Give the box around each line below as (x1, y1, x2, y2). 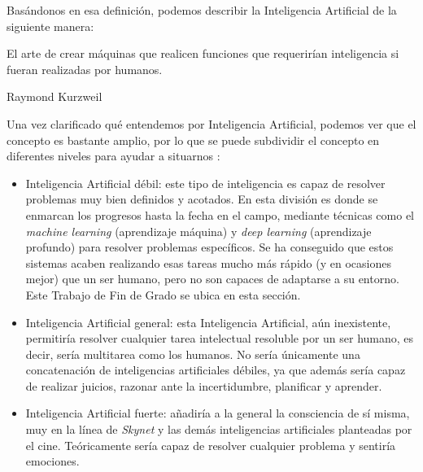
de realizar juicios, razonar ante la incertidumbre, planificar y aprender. (25, 377, 382, 394)
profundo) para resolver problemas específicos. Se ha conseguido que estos (25, 238, 394, 256)
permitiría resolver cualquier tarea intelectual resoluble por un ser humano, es (25, 330, 414, 347)
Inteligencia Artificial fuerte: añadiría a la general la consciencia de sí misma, (25, 404, 410, 422)
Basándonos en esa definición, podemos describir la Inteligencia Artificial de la (7, 2, 397, 18)
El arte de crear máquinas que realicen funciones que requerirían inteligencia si (7, 45, 399, 62)
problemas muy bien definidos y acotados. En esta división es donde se (25, 190, 378, 208)
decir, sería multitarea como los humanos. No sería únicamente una (25, 345, 360, 362)
